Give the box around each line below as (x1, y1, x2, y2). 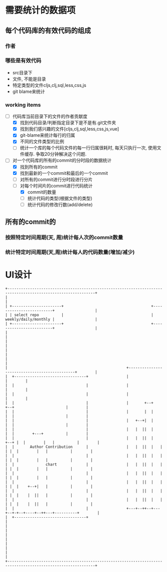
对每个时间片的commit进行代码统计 (20, 182, 93, 188)
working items (5, 101, 41, 108)
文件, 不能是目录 (12, 76, 46, 82)
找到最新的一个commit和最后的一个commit (20, 170, 108, 176)
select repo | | (14, 313, 154, 318)
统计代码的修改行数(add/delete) (27, 202, 93, 208)
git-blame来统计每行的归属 (20, 132, 75, 138)
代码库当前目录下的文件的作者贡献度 (12, 114, 88, 120)
